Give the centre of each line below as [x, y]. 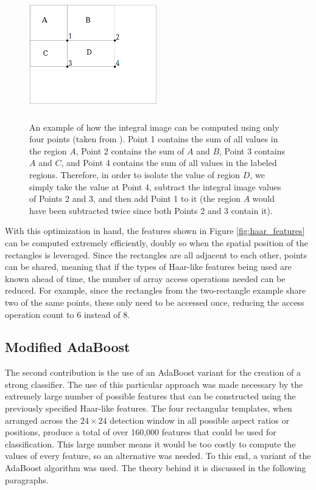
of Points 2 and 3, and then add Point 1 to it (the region [135, 198]
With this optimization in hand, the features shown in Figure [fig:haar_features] [155, 231]
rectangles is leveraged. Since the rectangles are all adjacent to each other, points [156, 254]
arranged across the [41, 420]
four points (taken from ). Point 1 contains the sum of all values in [154, 139]
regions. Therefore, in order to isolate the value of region [135, 174]
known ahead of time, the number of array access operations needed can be [145, 278]
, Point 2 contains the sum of [130, 150]
